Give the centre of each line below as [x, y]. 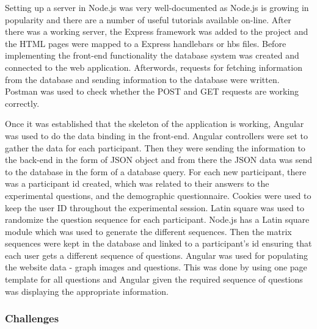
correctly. [22, 103]
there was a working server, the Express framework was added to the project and [157, 31]
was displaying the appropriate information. [87, 291]
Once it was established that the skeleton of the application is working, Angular [155, 124]
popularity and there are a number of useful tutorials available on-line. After [148, 19]
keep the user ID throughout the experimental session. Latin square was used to [155, 207]
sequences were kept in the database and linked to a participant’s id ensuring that [158, 243]
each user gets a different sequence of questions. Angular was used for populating [157, 255]
